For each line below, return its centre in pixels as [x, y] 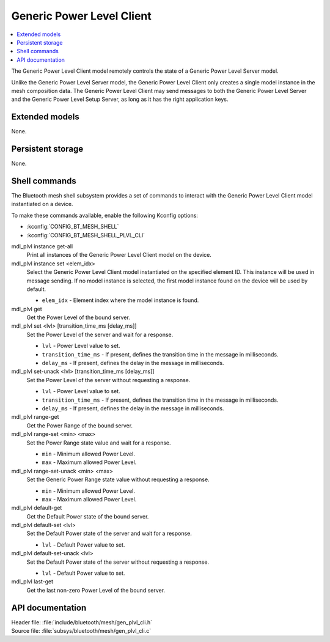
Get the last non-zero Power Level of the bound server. [96, 590]
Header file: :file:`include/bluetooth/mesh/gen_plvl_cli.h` [82, 622]
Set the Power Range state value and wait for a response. [99, 443]
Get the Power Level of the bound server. [79, 317]
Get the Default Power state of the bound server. [88, 516]
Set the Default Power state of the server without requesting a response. [118, 562]
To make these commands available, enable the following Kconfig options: [105, 215]
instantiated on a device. [42, 204]
